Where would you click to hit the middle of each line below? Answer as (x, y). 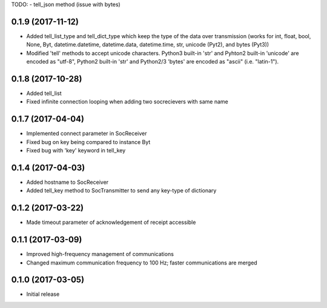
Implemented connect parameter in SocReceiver (87, 134)
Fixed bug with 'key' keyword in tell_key (76, 151)
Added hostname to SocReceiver (68, 182)
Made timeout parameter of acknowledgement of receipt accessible (111, 222)
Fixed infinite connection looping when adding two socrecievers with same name (127, 102)
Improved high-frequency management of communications (100, 254)
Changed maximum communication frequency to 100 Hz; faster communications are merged (142, 263)
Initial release (43, 294)
